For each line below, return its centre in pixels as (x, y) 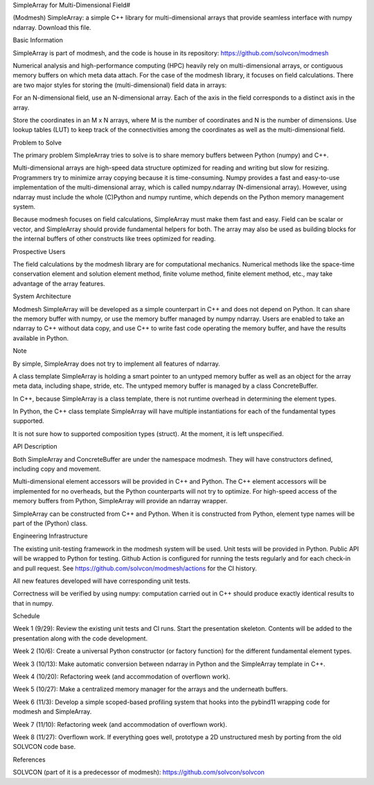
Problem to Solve (37, 143)
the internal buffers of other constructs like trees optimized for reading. (114, 239)
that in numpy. (33, 603)
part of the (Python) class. (50, 523)
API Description (35, 446)
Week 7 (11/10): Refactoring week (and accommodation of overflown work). (120, 724)
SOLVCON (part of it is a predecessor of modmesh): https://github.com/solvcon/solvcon (139, 773)
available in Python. (41, 338)
